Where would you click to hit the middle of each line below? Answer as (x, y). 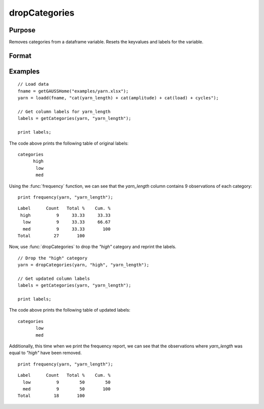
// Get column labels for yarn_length (64, 112)
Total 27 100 (51, 236)
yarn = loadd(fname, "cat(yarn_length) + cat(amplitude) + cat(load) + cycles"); (118, 98)
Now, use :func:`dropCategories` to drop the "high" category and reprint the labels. (93, 247)
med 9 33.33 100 (67, 229)
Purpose (22, 30)
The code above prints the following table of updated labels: (70, 310)
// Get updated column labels (54, 278)
